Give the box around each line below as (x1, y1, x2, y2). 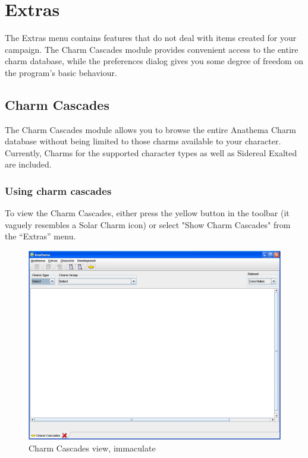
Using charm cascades (5, 184, 112, 198)
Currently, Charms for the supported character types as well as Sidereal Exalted (5, 146, 297, 159)
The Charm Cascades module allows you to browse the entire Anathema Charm (5, 123, 297, 135)
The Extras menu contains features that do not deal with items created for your (5, 31, 297, 44)
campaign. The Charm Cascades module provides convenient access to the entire (5, 43, 298, 55)
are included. (5, 158, 52, 170)
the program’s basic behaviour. (5, 66, 117, 78)
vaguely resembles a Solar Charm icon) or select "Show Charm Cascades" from (5, 218, 291, 230)
